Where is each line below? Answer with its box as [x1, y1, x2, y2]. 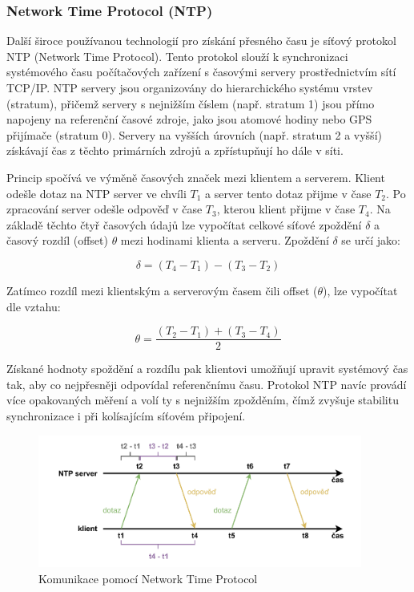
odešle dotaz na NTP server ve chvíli [6, 184, 187, 201]
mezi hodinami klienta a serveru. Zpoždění [120, 232, 329, 249]
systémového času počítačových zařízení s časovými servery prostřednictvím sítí [6, 63, 396, 80]
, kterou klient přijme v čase [216, 201, 356, 217]
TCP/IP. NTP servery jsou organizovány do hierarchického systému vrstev [6, 79, 373, 95]
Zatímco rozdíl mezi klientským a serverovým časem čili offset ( [6, 282, 318, 298]
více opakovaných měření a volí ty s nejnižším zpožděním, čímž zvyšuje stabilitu [6, 391, 399, 408]
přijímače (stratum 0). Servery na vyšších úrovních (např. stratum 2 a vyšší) [6, 126, 382, 143]
